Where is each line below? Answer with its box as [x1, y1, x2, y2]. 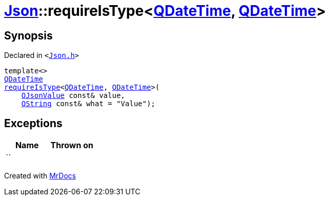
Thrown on [50, 140, 93, 151]
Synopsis [4, 29, 53, 42]
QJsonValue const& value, [21, 91, 126, 100]
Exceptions [4, 116, 63, 130]
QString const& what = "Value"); [21, 99, 156, 108]
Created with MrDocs [4, 171, 76, 181]
